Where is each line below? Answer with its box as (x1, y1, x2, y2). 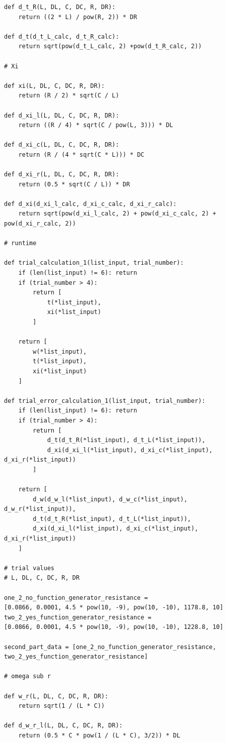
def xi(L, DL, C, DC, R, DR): (4, 82, 105, 89)
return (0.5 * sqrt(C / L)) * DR (18, 180, 130, 188)
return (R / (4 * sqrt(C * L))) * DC (18, 151, 145, 158)
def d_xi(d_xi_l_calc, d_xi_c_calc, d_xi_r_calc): (4, 200, 177, 207)
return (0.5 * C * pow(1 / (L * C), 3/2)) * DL (18, 731, 180, 739)
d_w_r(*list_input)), (4, 505, 76, 513)
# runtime (4, 240, 37, 247)
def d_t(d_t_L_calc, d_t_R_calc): (4, 33, 120, 40)
